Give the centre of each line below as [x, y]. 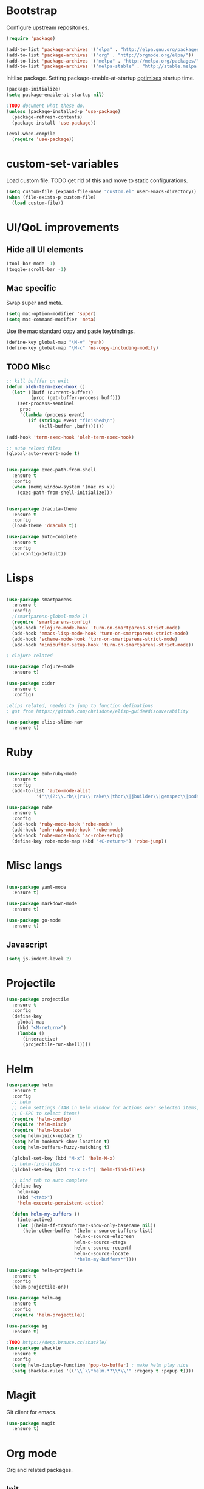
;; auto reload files [34, 448]
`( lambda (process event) [53, 415]
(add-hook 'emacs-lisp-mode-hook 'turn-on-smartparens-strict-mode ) [100, 633]
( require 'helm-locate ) [42, 1131]
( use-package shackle [34, 1348]
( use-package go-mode [34, 920]
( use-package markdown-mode [42, 904]
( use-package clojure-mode [40, 667]
